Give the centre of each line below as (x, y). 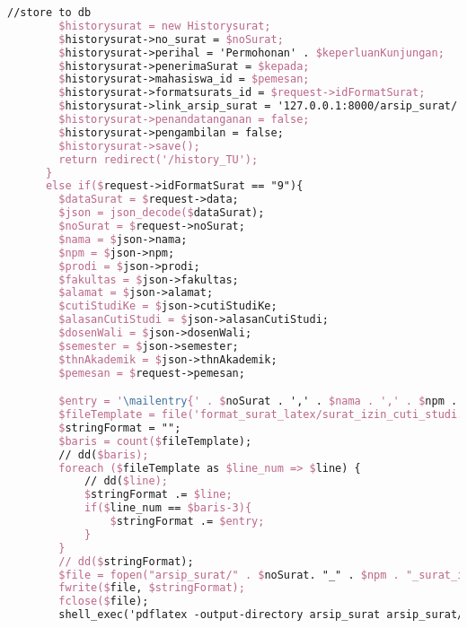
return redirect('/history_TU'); (159, 159)
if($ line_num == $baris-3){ (168, 508)
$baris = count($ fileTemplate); (155, 441)
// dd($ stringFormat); (126, 561)
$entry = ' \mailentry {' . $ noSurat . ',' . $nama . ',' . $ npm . (258, 401)
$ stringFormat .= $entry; (187, 522)
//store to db (49, 13)
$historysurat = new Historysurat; (165, 26)
